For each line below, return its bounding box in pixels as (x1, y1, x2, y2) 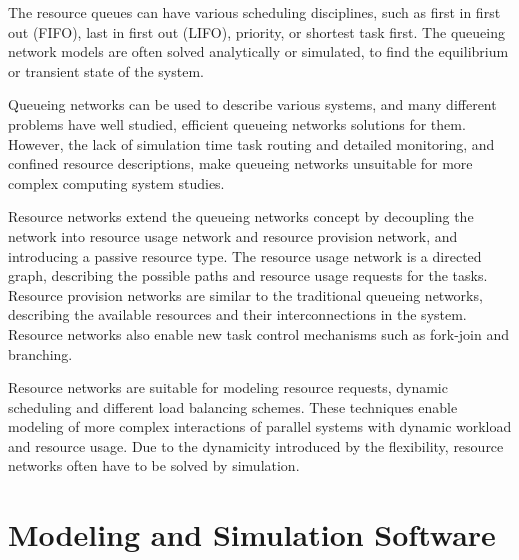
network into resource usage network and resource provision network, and (8, 225, 458, 246)
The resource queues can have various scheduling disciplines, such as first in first (8, 2, 501, 22)
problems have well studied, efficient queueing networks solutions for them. (8, 113, 466, 134)
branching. (8, 343, 73, 364)
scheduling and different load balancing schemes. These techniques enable (8, 396, 458, 417)
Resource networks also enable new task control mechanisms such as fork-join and (8, 323, 510, 344)
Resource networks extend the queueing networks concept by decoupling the (8, 206, 474, 227)
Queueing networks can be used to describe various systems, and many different (8, 94, 497, 115)
